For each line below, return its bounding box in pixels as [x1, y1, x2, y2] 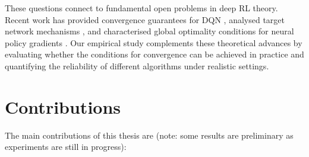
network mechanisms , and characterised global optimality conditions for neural [5, 25, 294, 37]
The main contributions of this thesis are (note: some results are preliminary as [5, 129, 294, 141]
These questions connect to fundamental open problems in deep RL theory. [5, 2, 278, 14]
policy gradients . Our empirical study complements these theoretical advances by [5, 36, 302, 49]
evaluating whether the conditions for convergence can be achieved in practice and [5, 48, 304, 60]
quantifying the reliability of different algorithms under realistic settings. [5, 59, 269, 72]
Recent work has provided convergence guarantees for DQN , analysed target [5, 13, 285, 25]
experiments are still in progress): [5, 140, 127, 153]
